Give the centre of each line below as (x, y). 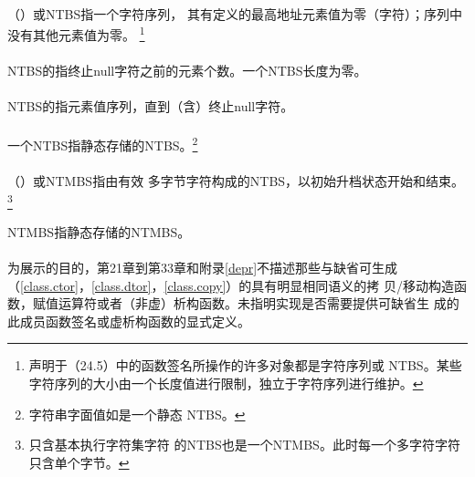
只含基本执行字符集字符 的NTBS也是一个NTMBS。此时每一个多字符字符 (244, 445)
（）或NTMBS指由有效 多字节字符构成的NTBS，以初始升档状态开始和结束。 (236, 181)
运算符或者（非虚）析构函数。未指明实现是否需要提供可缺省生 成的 (259, 303)
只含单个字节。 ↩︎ (79, 462)
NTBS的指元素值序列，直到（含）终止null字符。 (151, 106)
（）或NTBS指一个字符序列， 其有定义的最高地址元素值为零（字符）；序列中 (235, 13)
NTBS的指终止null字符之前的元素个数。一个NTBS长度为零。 (187, 71)
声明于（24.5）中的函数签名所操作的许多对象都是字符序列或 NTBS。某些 (245, 365)
